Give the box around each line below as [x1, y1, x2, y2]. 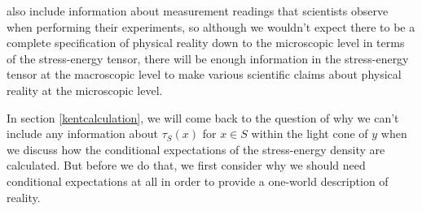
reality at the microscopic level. [7, 81, 163, 98]
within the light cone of [251, 125, 368, 142]
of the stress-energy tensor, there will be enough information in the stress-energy [7, 50, 409, 67]
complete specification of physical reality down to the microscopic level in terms [7, 34, 405, 51]
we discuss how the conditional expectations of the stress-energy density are [7, 140, 385, 157]
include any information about [7, 125, 158, 142]
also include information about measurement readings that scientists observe [7, 2, 389, 19]
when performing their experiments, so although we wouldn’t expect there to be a [7, 18, 415, 35]
